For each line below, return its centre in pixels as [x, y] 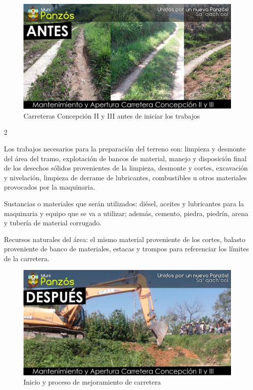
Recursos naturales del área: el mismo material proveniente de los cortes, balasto [125, 239]
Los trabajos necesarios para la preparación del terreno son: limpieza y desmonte [125, 148]
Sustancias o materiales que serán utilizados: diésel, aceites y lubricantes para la [124, 203]
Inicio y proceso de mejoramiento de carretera [92, 382]
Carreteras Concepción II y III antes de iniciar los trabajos [112, 115]
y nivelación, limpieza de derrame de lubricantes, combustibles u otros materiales [126, 177]
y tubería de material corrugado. [53, 223]
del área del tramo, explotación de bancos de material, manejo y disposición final [125, 158]
